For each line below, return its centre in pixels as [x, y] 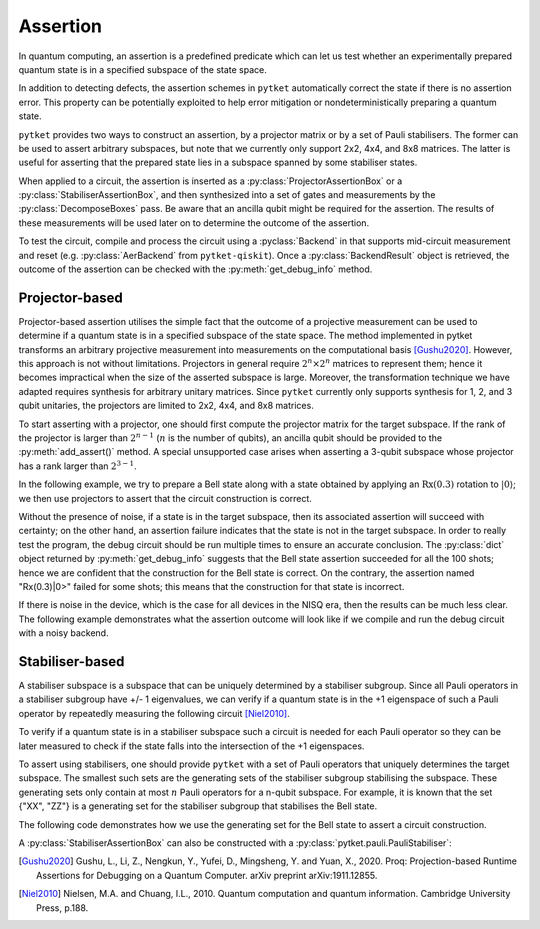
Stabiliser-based [71, 661]
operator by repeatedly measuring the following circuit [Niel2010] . [154, 713]
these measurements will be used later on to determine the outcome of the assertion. [194, 222]
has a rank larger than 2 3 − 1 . [77, 465]
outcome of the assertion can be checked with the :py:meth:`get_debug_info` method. [195, 269]
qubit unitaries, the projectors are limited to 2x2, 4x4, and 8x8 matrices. [166, 406]
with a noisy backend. [63, 633]
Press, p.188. [62, 907]
